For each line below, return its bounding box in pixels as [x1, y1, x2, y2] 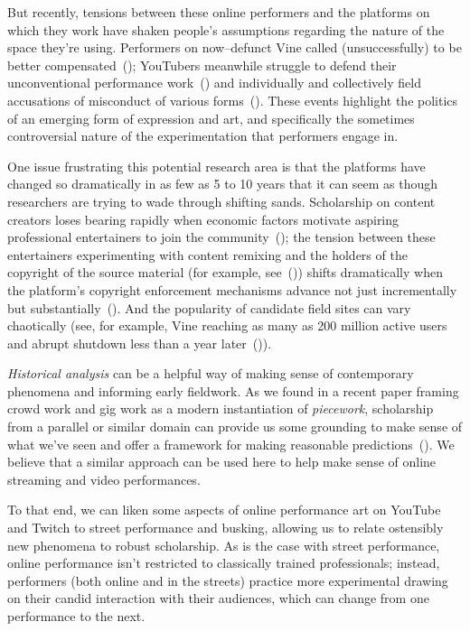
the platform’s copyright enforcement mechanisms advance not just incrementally [7, 280, 457, 299]
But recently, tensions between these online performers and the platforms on [7, 3, 430, 21]
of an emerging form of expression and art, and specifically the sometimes [7, 108, 415, 127]
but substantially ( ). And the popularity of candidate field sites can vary [7, 298, 411, 317]
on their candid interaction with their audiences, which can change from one [7, 589, 429, 608]
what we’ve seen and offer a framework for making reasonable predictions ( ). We [7, 434, 455, 453]
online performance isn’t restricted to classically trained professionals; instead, [7, 553, 440, 572]
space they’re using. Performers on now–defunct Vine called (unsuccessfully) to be [7, 38, 462, 57]
